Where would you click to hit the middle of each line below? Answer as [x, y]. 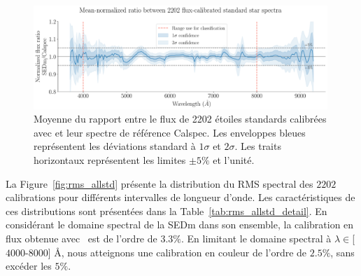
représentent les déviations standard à [115, 146]
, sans [342, 252]
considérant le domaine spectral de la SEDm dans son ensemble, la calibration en [180, 225]
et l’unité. [234, 159]
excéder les [29, 266]
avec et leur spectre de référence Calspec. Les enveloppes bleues [170, 132]
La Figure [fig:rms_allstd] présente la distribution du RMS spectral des [160, 183]
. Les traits [258, 146]
